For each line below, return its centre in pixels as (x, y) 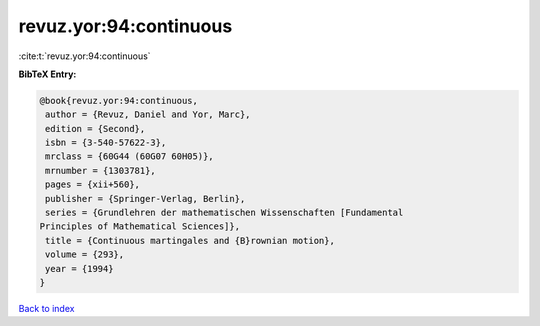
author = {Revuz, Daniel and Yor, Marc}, (148, 114)
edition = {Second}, (95, 128)
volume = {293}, (85, 254)
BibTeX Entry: (47, 74)
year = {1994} (79, 268)
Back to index (46, 308)
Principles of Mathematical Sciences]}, (139, 226)
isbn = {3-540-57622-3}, (106, 143)
